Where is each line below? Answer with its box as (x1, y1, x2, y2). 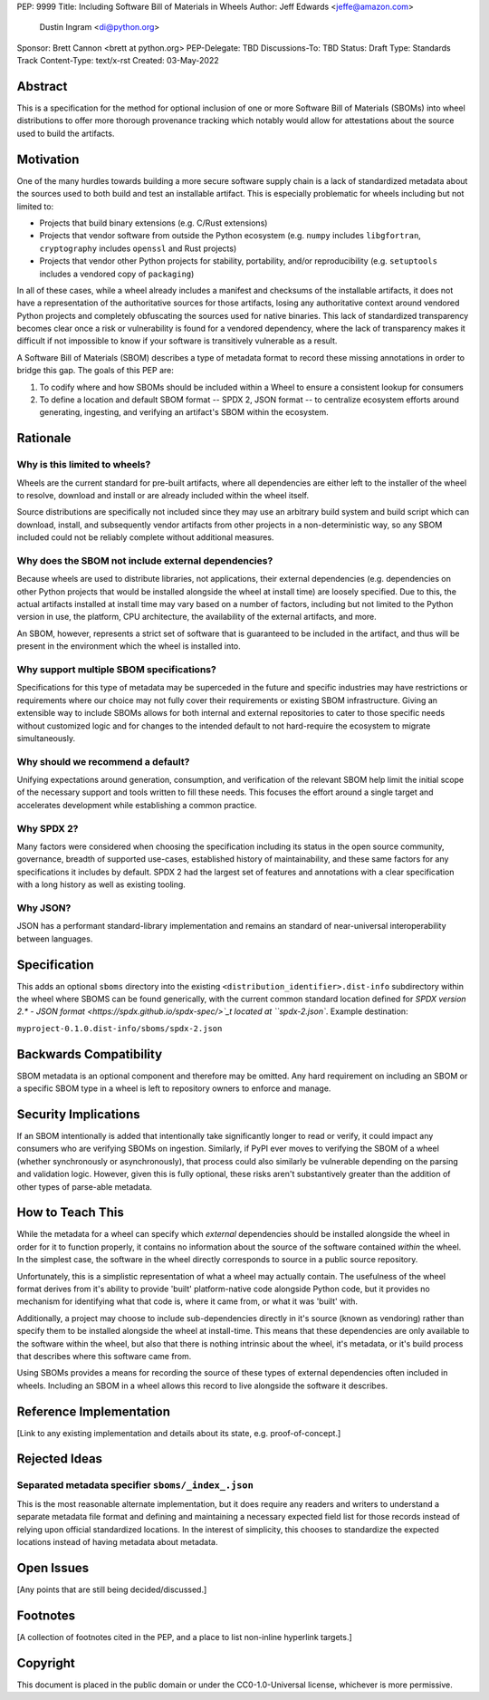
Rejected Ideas (16, 1451, 103, 1467)
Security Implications (16, 1106, 140, 1122)
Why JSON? (16, 902, 72, 914)
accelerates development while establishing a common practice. (16, 799, 257, 810)
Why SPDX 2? (16, 822, 79, 835)
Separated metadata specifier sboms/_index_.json (16, 1479, 254, 1492)
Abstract (16, 78, 68, 94)
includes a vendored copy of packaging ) (39, 268, 195, 279)
